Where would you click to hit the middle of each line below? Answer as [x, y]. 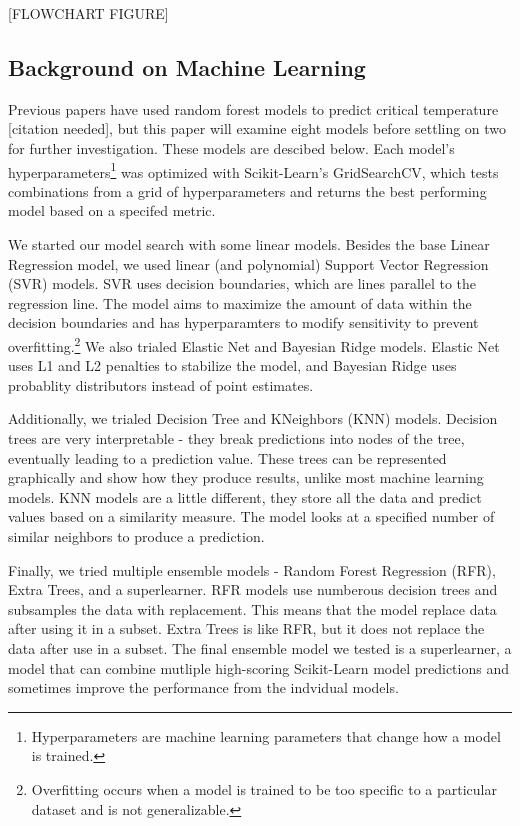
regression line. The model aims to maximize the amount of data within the [240, 302]
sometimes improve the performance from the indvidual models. [203, 687]
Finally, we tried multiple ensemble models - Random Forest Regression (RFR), [252, 569]
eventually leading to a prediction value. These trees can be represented [227, 457]
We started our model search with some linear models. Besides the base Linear [249, 244]
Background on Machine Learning [187, 66]
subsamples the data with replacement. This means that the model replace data [252, 608]
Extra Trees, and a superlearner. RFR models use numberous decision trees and [253, 589]
